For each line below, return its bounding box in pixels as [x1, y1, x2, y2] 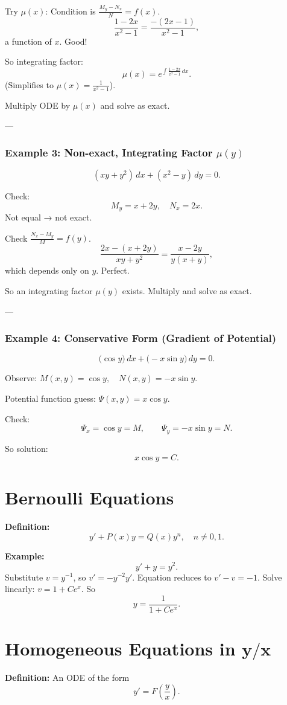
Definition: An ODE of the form [5, 671, 130, 683]
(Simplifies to [5, 78, 54, 91]
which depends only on [5, 264, 89, 277]
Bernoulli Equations [5, 485, 174, 510]
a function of [5, 34, 52, 47]
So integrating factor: [5, 55, 83, 68]
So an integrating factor [5, 284, 93, 297]
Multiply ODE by [5, 98, 71, 111]
